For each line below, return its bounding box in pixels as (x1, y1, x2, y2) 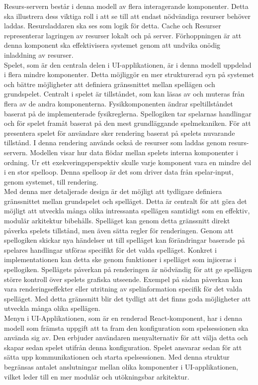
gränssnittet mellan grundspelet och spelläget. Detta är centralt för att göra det (4, 195, 247, 206)
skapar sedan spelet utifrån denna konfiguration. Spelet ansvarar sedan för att (4, 342, 242, 352)
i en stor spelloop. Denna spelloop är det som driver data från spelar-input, (4, 167, 234, 177)
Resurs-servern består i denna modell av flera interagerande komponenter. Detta (4, 1, 249, 11)
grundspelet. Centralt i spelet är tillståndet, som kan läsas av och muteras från (4, 89, 245, 99)
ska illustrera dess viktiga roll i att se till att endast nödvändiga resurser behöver (4, 10, 251, 21)
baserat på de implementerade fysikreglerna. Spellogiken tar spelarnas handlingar (4, 108, 252, 118)
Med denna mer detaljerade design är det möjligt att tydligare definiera (4, 186, 222, 196)
